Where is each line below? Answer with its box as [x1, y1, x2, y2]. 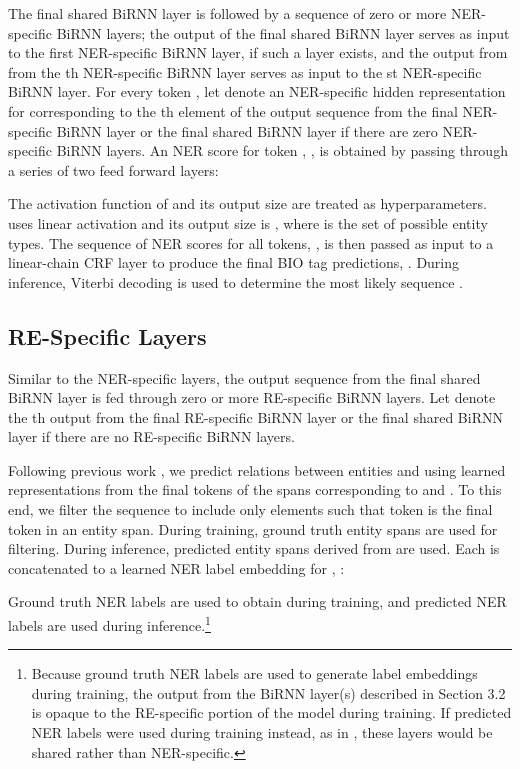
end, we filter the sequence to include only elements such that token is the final [8, 499, 493, 520]
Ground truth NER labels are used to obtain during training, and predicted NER [8, 591, 507, 612]
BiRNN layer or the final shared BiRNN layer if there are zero [56, 120, 438, 141]
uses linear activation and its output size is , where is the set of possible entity [8, 212, 488, 233]
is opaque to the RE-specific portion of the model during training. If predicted [31, 702, 512, 723]
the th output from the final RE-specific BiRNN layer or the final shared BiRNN [8, 406, 503, 427]
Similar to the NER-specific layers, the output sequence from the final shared [8, 367, 481, 388]
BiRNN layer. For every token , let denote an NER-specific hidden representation [8, 81, 506, 102]
